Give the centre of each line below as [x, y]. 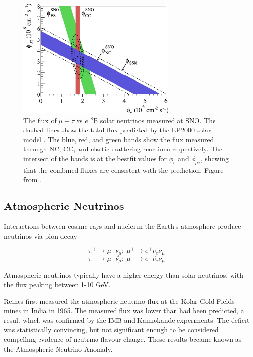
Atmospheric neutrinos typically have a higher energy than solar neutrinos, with [124, 275]
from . [33, 179]
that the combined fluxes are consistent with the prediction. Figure [124, 170]
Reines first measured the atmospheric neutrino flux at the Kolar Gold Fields [119, 301]
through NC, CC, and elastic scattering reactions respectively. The [123, 149]
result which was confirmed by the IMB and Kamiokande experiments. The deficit [127, 320]
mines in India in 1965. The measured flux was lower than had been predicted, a [124, 310]
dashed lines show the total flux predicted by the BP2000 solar [117, 130]
